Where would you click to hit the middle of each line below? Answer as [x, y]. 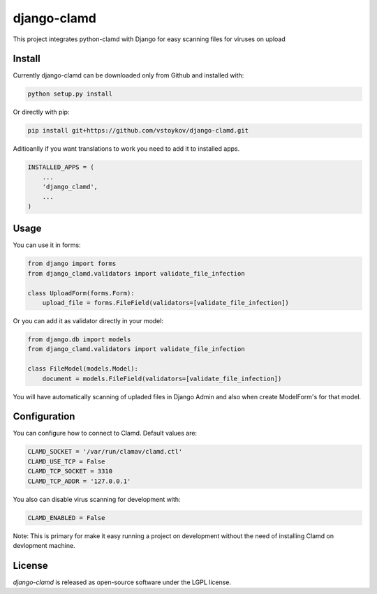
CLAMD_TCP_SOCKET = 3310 [70, 472]
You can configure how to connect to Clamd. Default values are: [105, 433]
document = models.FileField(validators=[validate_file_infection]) [162, 378]
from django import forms [72, 264]
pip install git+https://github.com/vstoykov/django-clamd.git [138, 131]
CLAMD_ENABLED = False [66, 518]
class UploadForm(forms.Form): [81, 293]
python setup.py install [70, 94]
